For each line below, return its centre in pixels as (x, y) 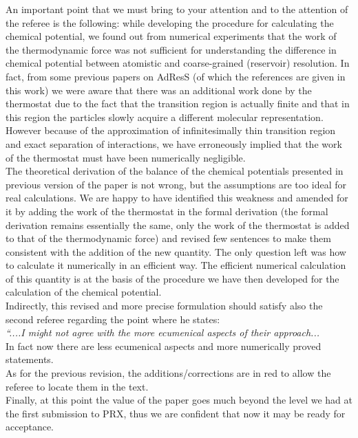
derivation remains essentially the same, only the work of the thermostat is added (178, 225)
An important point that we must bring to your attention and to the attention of (177, 9)
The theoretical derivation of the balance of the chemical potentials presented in (175, 171)
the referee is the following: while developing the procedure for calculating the (170, 22)
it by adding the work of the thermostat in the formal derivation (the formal (167, 211)
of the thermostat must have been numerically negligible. (126, 157)
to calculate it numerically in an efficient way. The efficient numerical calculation (176, 265)
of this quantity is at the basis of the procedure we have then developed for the (172, 278)
